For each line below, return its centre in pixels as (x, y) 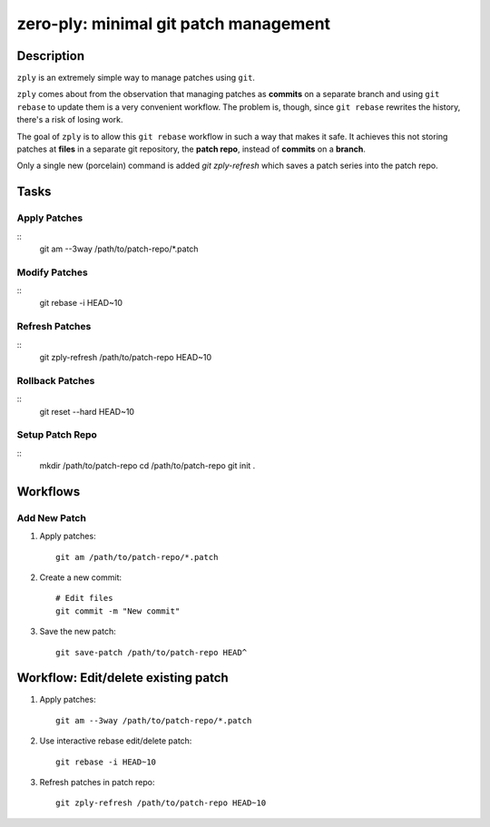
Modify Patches (52, 272)
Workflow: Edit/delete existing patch (122, 678)
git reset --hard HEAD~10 (87, 411)
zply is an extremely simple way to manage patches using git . (136, 78)
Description (51, 56)
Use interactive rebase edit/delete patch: (116, 741)
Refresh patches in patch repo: (97, 783)
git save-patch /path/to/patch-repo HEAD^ (152, 652)
